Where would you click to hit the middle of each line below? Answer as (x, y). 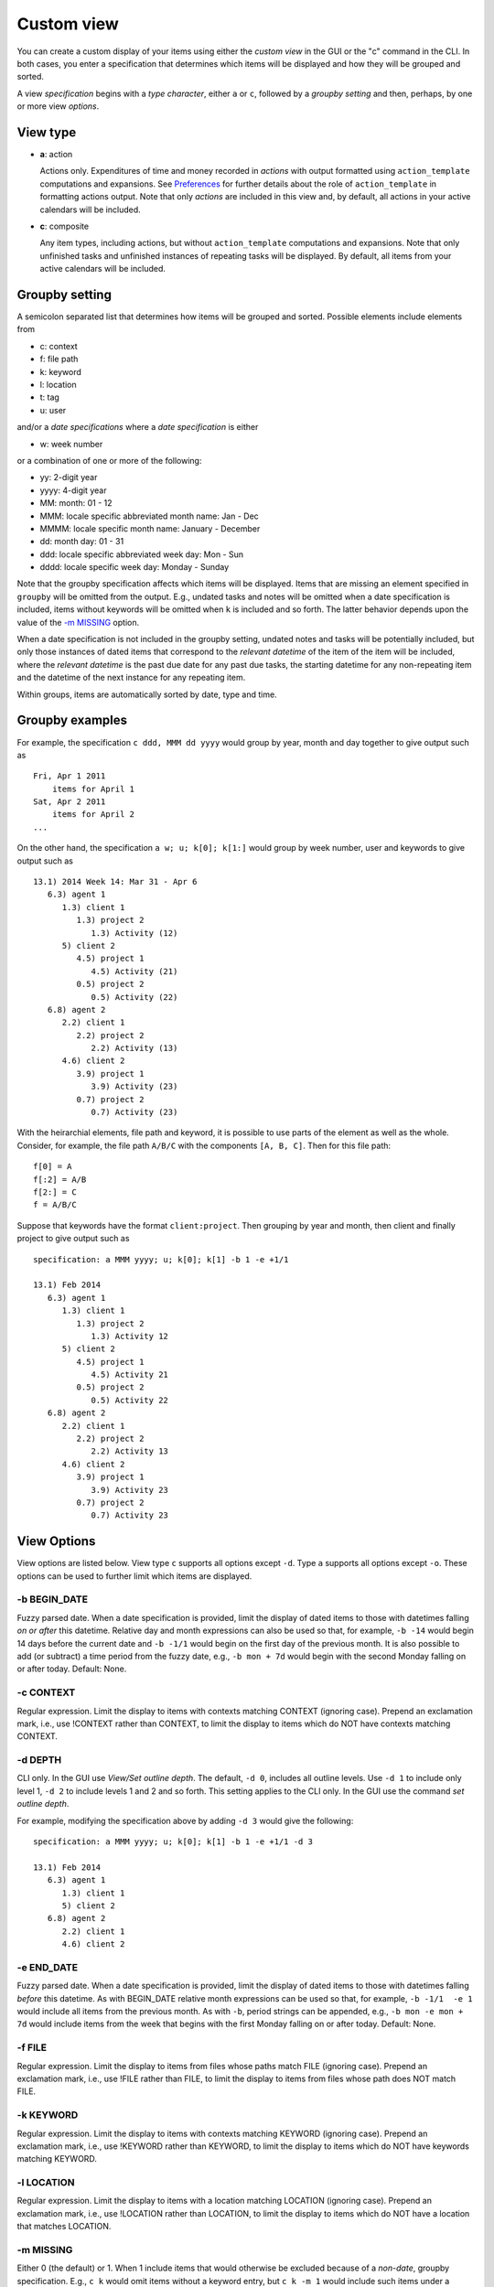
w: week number (71, 444)
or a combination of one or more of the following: (109, 460)
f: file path (59, 359)
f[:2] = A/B (60, 1179)
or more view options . (58, 106)
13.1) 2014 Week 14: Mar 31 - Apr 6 (115, 882)
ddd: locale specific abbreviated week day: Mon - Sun (142, 554)
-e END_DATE (47, 1967)
